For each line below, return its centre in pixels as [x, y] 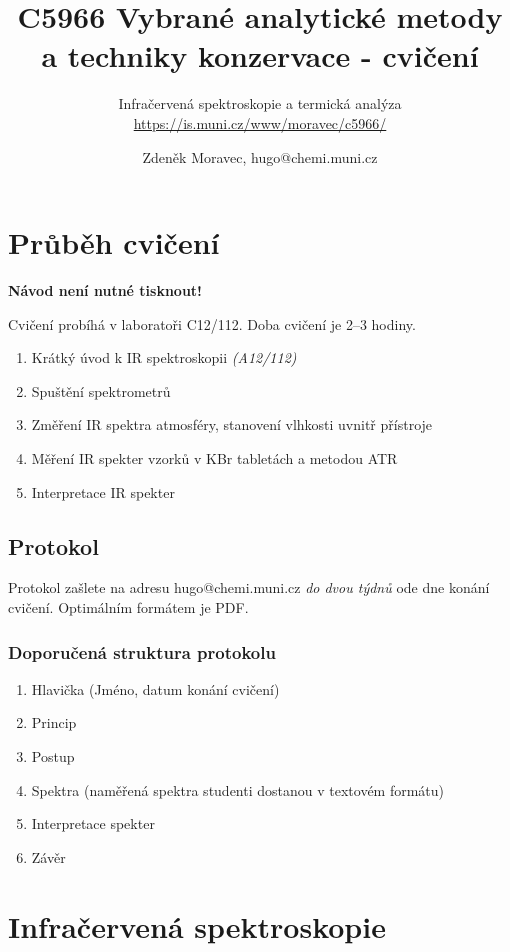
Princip [54, 722]
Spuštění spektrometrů [101, 390]
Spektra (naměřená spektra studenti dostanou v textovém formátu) [238, 789]
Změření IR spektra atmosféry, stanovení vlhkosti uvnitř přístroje [232, 424]
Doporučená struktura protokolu [142, 651]
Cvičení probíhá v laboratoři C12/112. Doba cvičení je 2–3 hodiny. [212, 323]
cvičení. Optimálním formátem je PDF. [128, 606]
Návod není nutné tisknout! [105, 290]
